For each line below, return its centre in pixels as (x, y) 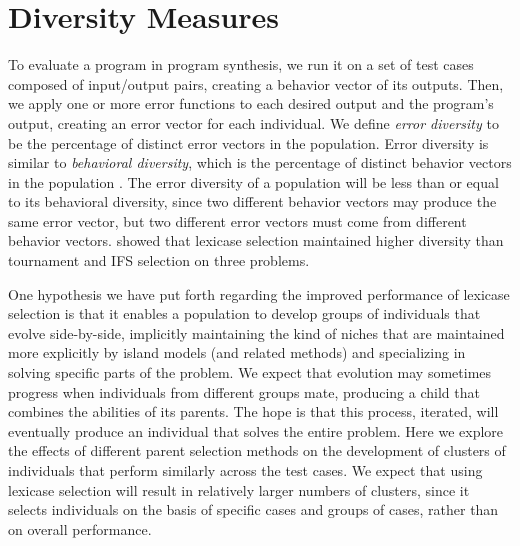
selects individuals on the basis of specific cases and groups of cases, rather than (253, 509)
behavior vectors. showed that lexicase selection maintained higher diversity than (256, 240)
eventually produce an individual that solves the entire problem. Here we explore (256, 430)
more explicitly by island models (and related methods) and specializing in (237, 352)
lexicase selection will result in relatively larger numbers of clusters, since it (239, 489)
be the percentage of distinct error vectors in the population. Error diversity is (248, 142)
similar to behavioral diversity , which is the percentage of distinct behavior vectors (260, 162)
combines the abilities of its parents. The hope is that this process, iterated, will (253, 411)
